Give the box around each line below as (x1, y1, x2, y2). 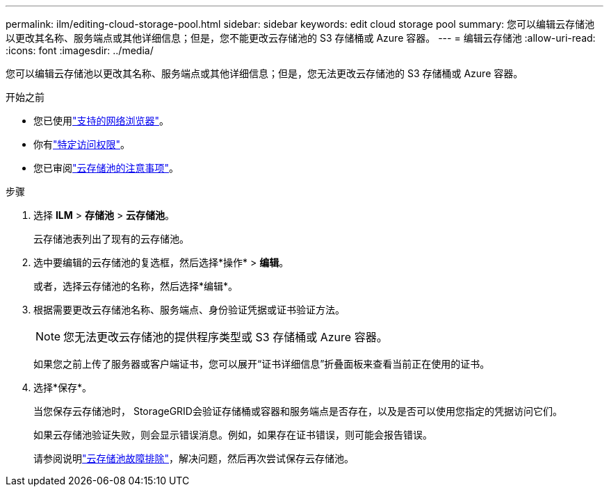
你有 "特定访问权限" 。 (33, 138, 131, 150)
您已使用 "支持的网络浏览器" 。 (33, 115, 170, 126)
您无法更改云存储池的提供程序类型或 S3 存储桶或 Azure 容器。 (63, 330, 388, 344)
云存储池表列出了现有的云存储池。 (33, 233, 189, 245)
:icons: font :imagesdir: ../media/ (6, 44, 154, 56)
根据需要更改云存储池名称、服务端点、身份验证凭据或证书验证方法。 (33, 304, 345, 315)
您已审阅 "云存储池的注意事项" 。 (33, 162, 179, 174)
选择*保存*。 (33, 382, 92, 393)
